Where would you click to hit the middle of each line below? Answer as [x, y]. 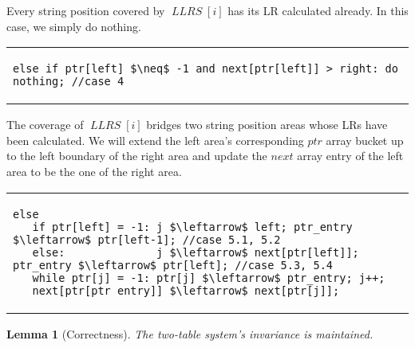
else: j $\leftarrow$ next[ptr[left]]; [196, 252]
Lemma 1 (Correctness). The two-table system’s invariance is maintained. [190, 333]
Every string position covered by [86, 10]
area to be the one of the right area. [94, 171]
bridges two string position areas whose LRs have [267, 125]
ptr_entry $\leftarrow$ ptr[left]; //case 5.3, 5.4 [173, 265]
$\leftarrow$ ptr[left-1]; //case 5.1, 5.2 [147, 239]
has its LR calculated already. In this [318, 10]
